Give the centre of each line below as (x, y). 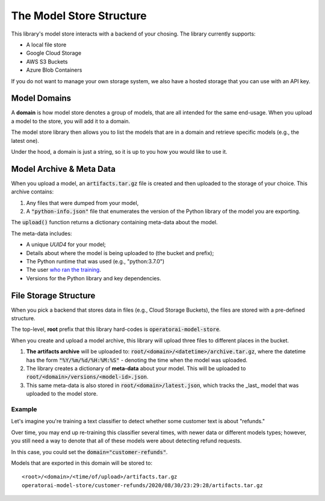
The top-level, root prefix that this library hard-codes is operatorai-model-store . (116, 329)
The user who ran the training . (64, 270)
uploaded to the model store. (62, 394)
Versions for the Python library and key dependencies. (94, 278)
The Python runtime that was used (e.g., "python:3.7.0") (95, 261)
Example (24, 409)
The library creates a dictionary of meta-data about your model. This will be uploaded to (136, 368)
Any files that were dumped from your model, (82, 203)
